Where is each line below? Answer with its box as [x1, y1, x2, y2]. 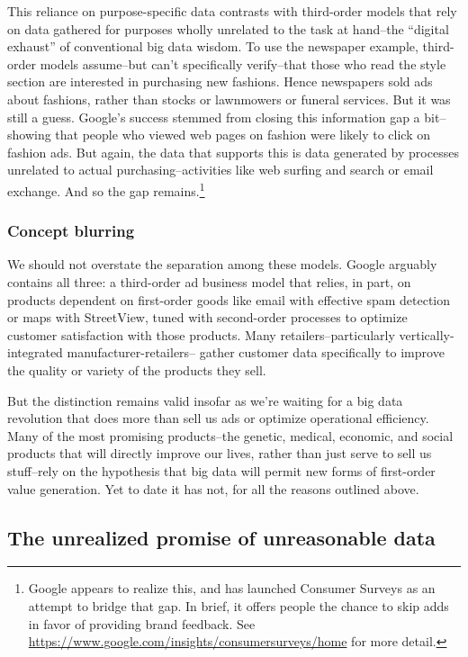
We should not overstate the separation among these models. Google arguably [7, 255, 437, 274]
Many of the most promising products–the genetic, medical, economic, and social [7, 426, 454, 445]
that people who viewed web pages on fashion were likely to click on [55, 125, 431, 144]
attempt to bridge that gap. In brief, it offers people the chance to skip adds [28, 596, 449, 615]
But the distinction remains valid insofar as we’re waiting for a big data [7, 391, 403, 409]
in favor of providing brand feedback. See [28, 614, 256, 633]
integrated [7, 343, 63, 362]
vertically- [399, 325, 454, 344]
